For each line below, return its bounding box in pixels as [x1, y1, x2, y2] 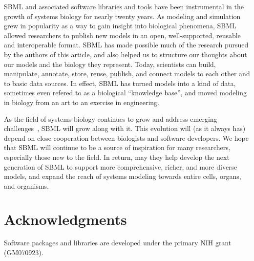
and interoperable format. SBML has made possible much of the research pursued [4, 40, 249, 50]
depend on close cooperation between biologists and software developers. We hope [4, 132, 249, 143]
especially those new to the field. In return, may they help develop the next [4, 152, 230, 162]
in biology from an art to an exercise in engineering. [4, 97, 159, 107]
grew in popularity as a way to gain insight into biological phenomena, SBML [4, 21, 236, 31]
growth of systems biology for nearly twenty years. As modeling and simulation [4, 11, 241, 21]
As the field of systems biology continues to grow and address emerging [4, 113, 217, 124]
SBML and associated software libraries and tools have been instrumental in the [4, 1, 244, 11]
